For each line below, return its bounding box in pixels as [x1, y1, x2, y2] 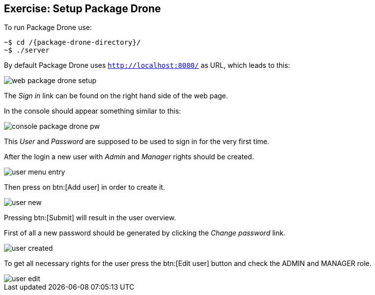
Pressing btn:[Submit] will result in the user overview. [4, 213, 176, 222]
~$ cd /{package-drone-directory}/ [4, 38, 141, 47]
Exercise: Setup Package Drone [4, 2, 161, 15]
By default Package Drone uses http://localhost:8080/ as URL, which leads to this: [4, 61, 290, 70]
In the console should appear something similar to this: [4, 107, 181, 116]
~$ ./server [4, 46, 50, 55]
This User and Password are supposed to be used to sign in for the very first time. [4, 137, 269, 146]
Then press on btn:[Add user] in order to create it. [4, 183, 165, 192]
